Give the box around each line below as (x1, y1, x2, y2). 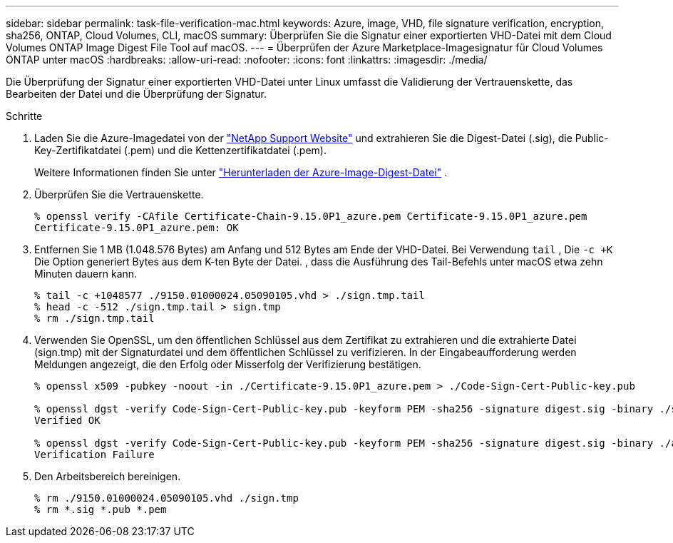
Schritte (6, 110, 43, 122)
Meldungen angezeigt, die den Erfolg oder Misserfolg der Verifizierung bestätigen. (34, 358, 421, 370)
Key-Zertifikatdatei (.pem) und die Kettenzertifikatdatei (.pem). (34, 144, 327, 156)
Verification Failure (34, 449, 155, 460)
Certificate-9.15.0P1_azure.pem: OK (34, 222, 239, 233)
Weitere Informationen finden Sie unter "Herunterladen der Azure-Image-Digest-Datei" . (34, 166, 448, 178)
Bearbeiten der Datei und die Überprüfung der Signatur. (6, 88, 267, 100)
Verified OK (34, 415, 101, 426)
